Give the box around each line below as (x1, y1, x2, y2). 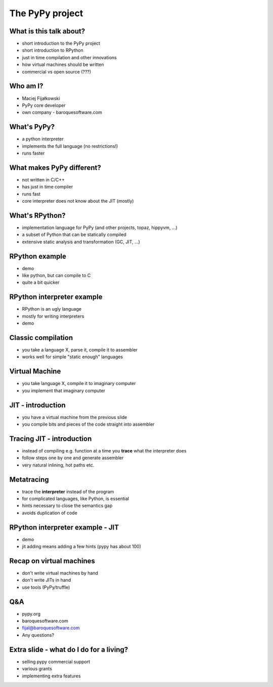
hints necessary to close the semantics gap (22, 503, 113, 509)
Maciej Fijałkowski (22, 95, 60, 101)
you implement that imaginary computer (22, 388, 106, 394)
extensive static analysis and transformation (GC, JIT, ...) (22, 239, 140, 245)
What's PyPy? (9, 123, 55, 131)
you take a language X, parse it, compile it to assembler (22, 347, 138, 353)
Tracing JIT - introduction (9, 434, 92, 443)
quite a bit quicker (22, 279, 60, 286)
